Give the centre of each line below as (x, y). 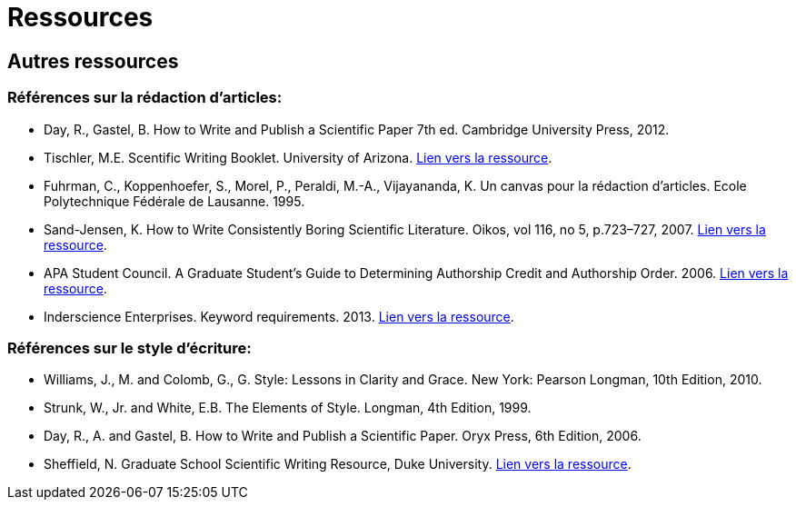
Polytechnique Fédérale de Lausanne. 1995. (174, 201)
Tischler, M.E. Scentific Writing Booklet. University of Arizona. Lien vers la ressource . (298, 157)
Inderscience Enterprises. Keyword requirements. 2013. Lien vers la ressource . (279, 316)
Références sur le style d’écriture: (129, 348)
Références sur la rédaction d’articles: (145, 98)
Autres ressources (93, 61)
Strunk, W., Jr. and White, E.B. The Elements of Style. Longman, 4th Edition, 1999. (288, 408)
